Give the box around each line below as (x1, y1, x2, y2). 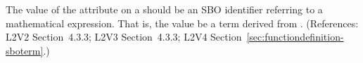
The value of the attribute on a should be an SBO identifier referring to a (6, 2, 323, 16)
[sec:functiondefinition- (246, 29, 344, 44)
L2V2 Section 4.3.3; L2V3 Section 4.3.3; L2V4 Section (6, 29, 242, 44)
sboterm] (6, 43, 44, 57)
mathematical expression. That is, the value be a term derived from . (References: (6, 15, 359, 30)
